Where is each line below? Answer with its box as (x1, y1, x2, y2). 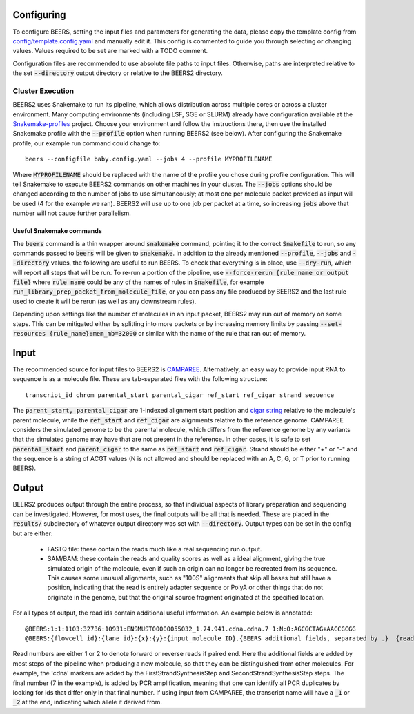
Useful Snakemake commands (12, 227, 103, 235)
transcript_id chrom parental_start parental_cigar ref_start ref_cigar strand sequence (25, 391, 335, 399)
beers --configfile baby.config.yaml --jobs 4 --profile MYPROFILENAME (25, 155, 273, 163)
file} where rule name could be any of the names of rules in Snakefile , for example (12, 278, 264, 286)
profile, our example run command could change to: (12, 139, 161, 147)
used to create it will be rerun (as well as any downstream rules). (12, 297, 197, 305)
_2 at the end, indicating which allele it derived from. (12, 698, 162, 706)
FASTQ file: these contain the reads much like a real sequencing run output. (47, 544, 262, 553)
